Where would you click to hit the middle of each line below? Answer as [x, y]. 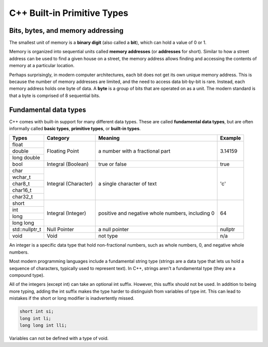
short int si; [37, 311]
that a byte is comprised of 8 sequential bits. [55, 95]
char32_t [23, 197]
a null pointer [114, 230]
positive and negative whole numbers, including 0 [157, 213]
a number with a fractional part [134, 151]
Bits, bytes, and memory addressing [66, 31]
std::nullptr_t [27, 230]
